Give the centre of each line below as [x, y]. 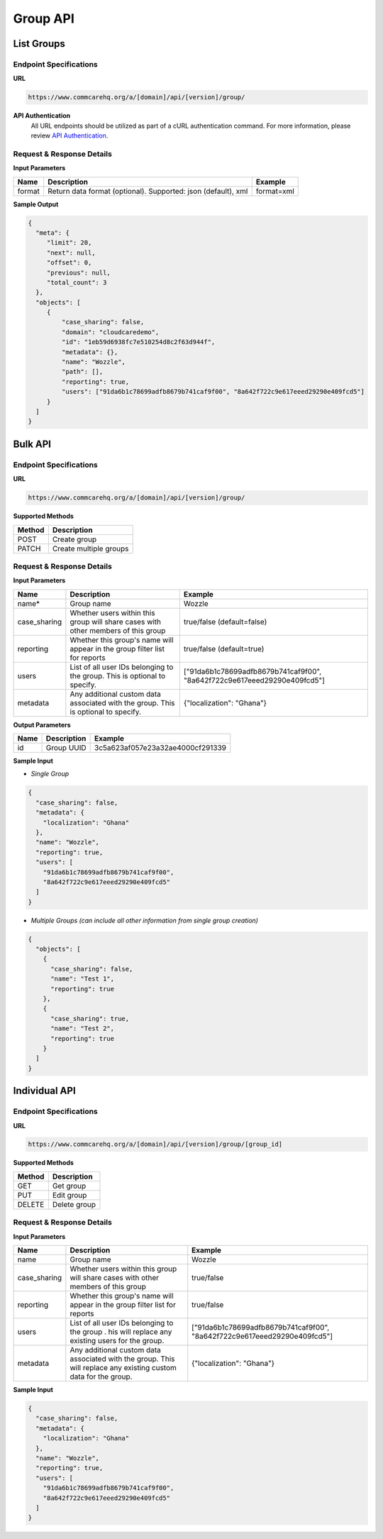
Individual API [44, 1091]
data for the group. [101, 1377]
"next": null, [71, 253]
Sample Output [36, 204]
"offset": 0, [69, 263]
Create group [74, 539]
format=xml [275, 191]
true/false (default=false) [225, 622]
